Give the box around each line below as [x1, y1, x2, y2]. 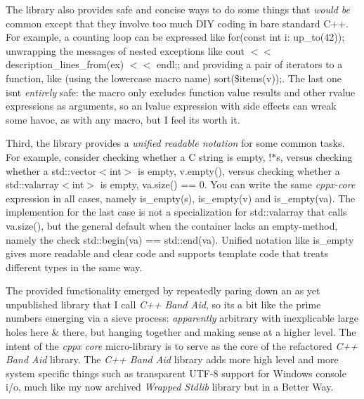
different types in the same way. [6, 259, 143, 274]
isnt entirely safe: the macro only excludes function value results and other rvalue [6, 84, 356, 99]
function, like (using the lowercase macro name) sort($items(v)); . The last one [6, 70, 342, 85]
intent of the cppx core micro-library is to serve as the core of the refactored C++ [6, 338, 358, 353]
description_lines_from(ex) [6, 57, 124, 72]
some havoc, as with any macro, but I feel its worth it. [6, 112, 240, 126]
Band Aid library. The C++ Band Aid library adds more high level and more [6, 352, 339, 367]
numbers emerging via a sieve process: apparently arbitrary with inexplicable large [6, 310, 359, 325]
